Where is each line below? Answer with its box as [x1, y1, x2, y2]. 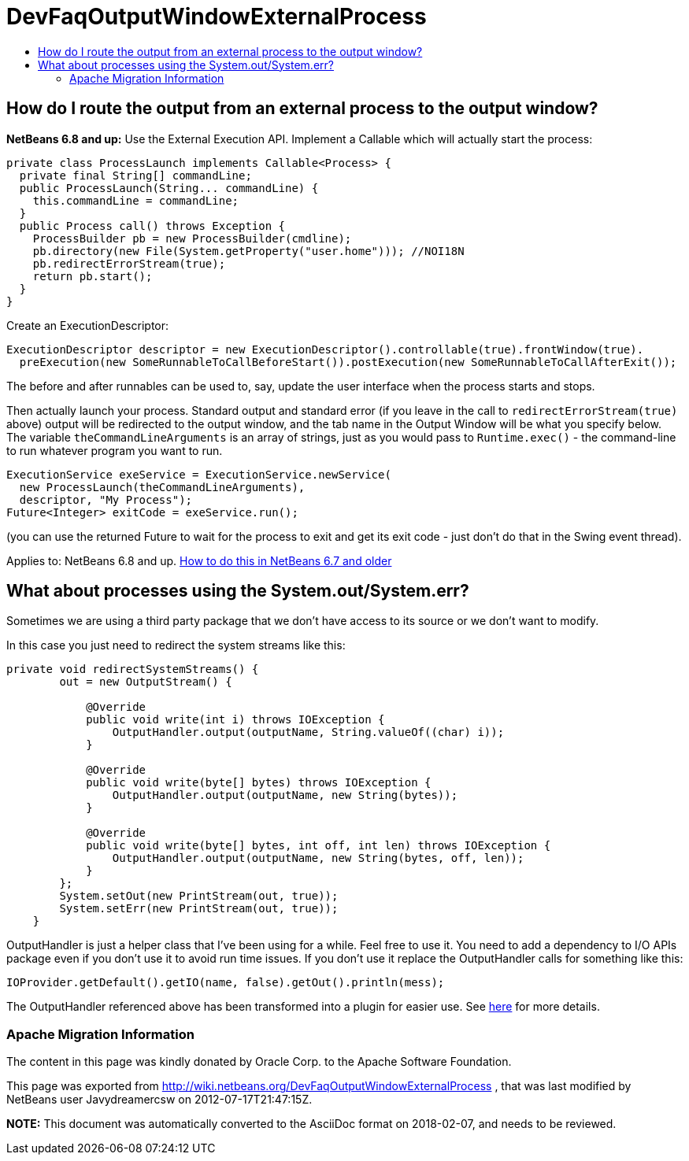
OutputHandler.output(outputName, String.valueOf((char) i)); [112, 726, 505, 739]
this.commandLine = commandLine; [32, 194, 239, 207]
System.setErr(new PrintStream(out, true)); [59, 902, 339, 915]
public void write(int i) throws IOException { [86, 713, 385, 727]
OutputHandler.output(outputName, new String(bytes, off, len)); [112, 852, 524, 865]
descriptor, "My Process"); [19, 493, 193, 506]
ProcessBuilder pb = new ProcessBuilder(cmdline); [32, 231, 352, 245]
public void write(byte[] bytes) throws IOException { [86, 776, 432, 789]
